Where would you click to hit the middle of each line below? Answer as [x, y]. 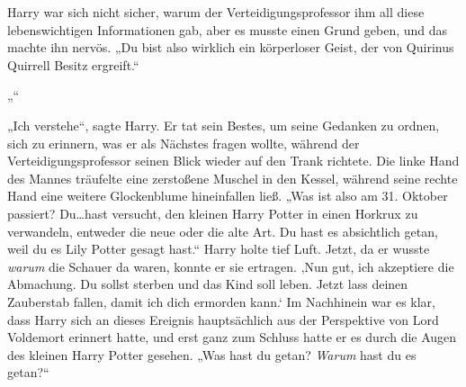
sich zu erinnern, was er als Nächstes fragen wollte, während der [184, 143]
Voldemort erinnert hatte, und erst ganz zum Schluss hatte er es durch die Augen [232, 337]
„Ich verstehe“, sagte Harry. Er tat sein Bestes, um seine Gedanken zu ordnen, [224, 125]
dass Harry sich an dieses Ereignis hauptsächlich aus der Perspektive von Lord [223, 319]
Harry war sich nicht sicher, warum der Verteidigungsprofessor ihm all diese [216, 12]
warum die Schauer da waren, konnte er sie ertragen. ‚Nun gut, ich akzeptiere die [231, 266]
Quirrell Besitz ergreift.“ [73, 64]
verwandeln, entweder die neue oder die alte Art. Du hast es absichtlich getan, [223, 231]
